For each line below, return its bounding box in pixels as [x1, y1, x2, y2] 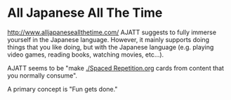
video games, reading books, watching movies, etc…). [7, 50, 164, 59]
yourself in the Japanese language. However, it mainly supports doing [7, 35, 209, 43]
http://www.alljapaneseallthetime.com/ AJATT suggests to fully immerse [7, 28, 216, 36]
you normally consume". [7, 71, 78, 80]
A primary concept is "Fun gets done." [7, 85, 118, 93]
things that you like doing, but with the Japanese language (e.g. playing [7, 43, 214, 51]
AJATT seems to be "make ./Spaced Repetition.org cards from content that [7, 64, 225, 72]
